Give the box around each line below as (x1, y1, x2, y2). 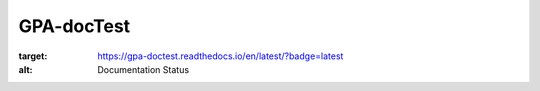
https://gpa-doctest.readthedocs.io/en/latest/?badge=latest (97, 50, 344, 62)
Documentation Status (97, 63, 190, 75)
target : (18, 50, 48, 62)
